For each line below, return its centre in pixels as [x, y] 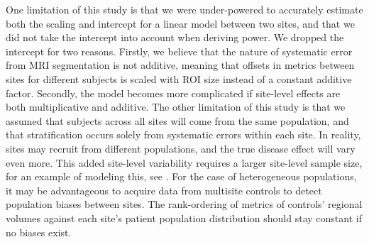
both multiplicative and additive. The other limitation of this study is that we [176, 107]
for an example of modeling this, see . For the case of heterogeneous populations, [181, 176]
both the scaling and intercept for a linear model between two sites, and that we [180, 23]
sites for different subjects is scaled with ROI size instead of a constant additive [179, 78]
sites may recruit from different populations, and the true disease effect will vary [181, 148]
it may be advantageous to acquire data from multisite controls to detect [164, 190]
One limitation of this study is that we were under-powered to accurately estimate [184, 9]
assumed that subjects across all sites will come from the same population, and [177, 120]
